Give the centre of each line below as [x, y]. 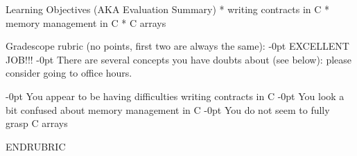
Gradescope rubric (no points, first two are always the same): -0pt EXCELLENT [177, 46]
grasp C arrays [37, 123]
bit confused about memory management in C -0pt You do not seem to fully [168, 109]
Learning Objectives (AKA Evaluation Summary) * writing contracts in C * [167, 9]
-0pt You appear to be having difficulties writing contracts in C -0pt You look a [175, 96]
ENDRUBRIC [36, 146]
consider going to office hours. [69, 73]
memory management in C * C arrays [86, 22]
